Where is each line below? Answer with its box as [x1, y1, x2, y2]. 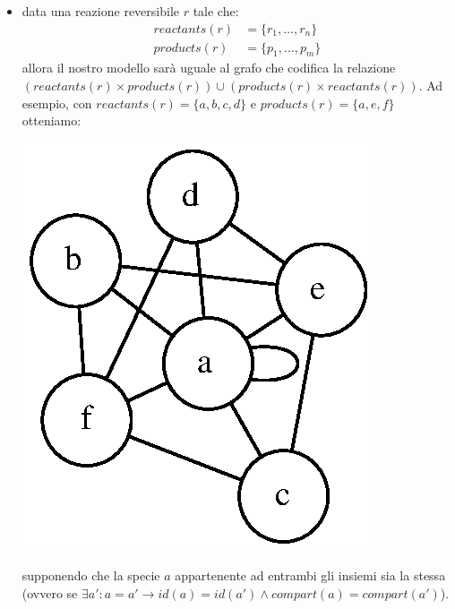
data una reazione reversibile [21, 2, 179, 20]
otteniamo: [21, 111, 82, 130]
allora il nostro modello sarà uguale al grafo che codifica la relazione [21, 58, 396, 77]
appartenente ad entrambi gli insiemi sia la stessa [175, 566, 446, 585]
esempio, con [21, 93, 92, 112]
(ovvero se [21, 584, 78, 603]
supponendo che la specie [21, 566, 160, 585]
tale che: [193, 2, 239, 20]
